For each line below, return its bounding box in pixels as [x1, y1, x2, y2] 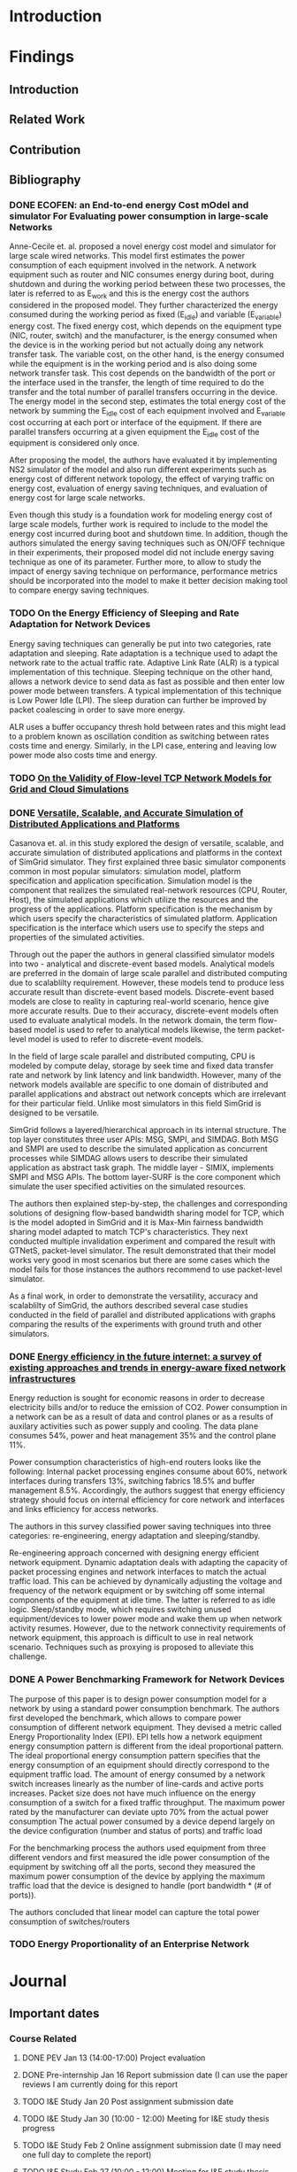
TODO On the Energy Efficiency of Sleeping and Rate [9, 607, 240, 619]
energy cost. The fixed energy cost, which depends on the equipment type [9, 321, 282, 331]
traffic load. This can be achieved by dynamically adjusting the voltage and [9, 1576, 283, 1586]
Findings [9, 47, 75, 67]
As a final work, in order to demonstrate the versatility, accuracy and [9, 1291, 259, 1301]
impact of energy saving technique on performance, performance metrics [9, 566, 278, 577]
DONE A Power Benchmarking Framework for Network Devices [9, 1673, 286, 1686]
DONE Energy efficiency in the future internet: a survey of [9, 1350, 263, 1362]
